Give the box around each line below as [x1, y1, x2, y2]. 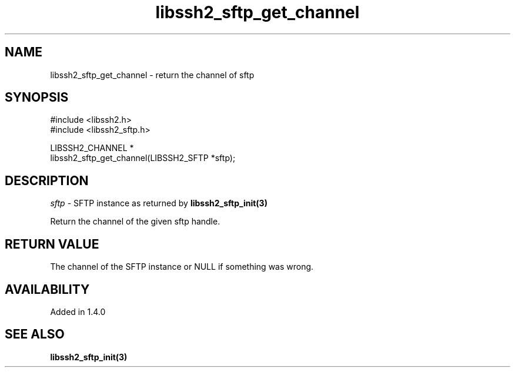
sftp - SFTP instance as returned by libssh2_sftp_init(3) [50, 198, 267, 209]
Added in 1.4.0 [50, 306, 106, 317]
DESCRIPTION [5, 173, 89, 188]
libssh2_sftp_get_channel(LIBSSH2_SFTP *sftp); [50, 153, 236, 163]
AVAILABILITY [5, 281, 90, 297]
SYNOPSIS [5, 90, 69, 105]
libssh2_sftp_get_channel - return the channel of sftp [50, 69, 255, 80]
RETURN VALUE [5, 236, 99, 252]
